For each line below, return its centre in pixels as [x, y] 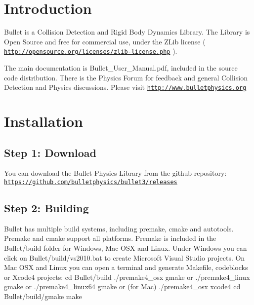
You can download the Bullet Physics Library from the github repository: [115, 173]
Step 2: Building [46, 208]
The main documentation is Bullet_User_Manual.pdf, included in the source [121, 67]
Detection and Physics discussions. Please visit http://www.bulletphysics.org [125, 87]
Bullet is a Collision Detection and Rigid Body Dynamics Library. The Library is [127, 32]
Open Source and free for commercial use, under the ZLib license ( [105, 41]
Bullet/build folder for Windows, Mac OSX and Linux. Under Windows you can [126, 248]
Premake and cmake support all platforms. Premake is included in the [110, 238]
